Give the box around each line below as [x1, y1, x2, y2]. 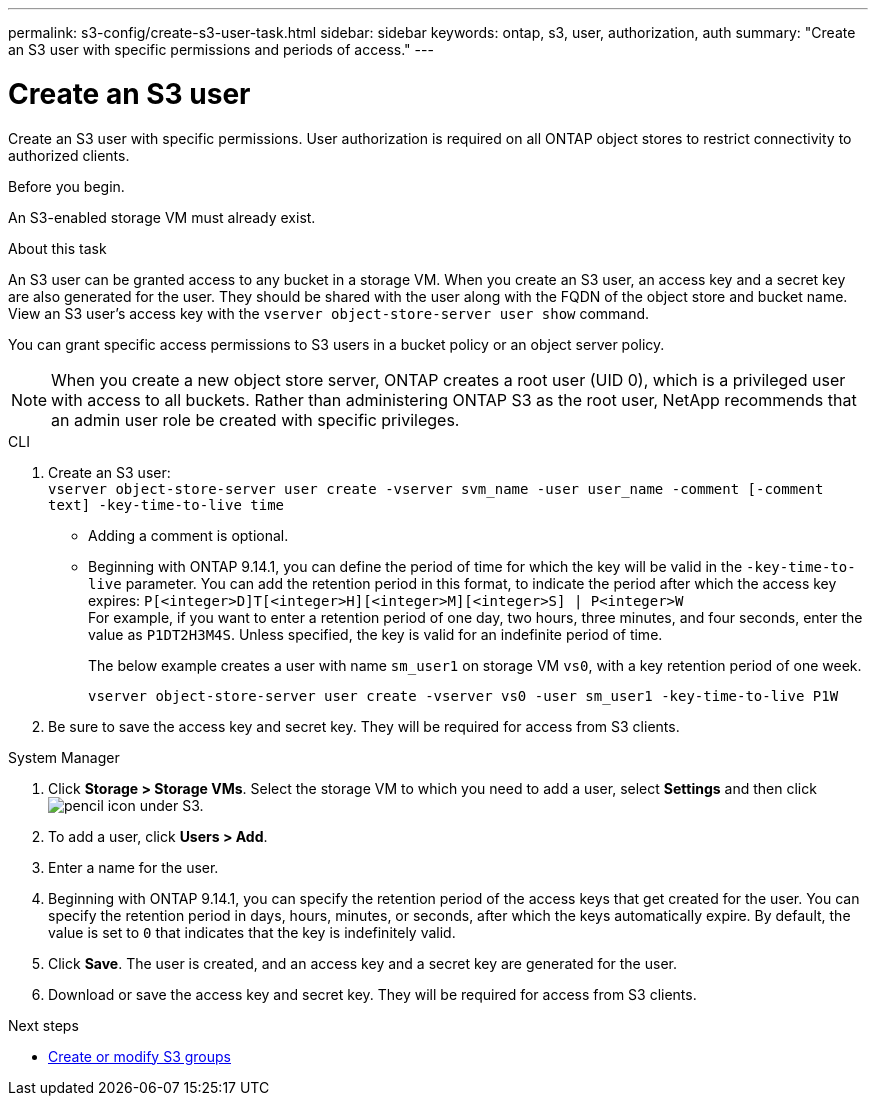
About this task [8, 239, 107, 257]
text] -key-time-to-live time [48, 496, 285, 513]
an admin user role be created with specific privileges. [51, 409, 460, 430]
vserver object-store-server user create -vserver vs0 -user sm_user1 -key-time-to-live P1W [88, 687, 839, 704]
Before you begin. [8, 177, 125, 195]
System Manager [8, 748, 120, 766]
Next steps [8, 1016, 79, 1034]
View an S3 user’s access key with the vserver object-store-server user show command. [8, 304, 650, 322]
